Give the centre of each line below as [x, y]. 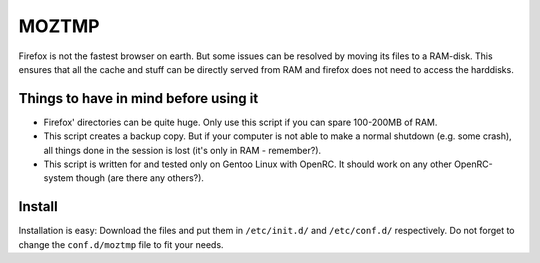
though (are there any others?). [140, 178]
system [58, 178]
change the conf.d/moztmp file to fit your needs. [121, 244]
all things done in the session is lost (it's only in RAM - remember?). [182, 150]
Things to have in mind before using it [138, 98]
